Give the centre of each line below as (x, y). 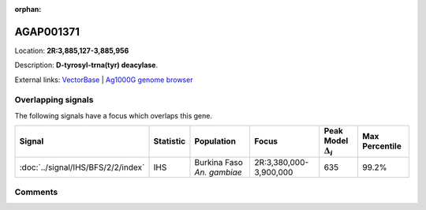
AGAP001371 (47, 32)
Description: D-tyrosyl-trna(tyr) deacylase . (86, 65)
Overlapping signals (54, 100)
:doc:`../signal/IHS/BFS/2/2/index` (82, 167)
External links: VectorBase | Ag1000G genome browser (104, 80)
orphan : (28, 9)
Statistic (169, 141)
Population (215, 141)
